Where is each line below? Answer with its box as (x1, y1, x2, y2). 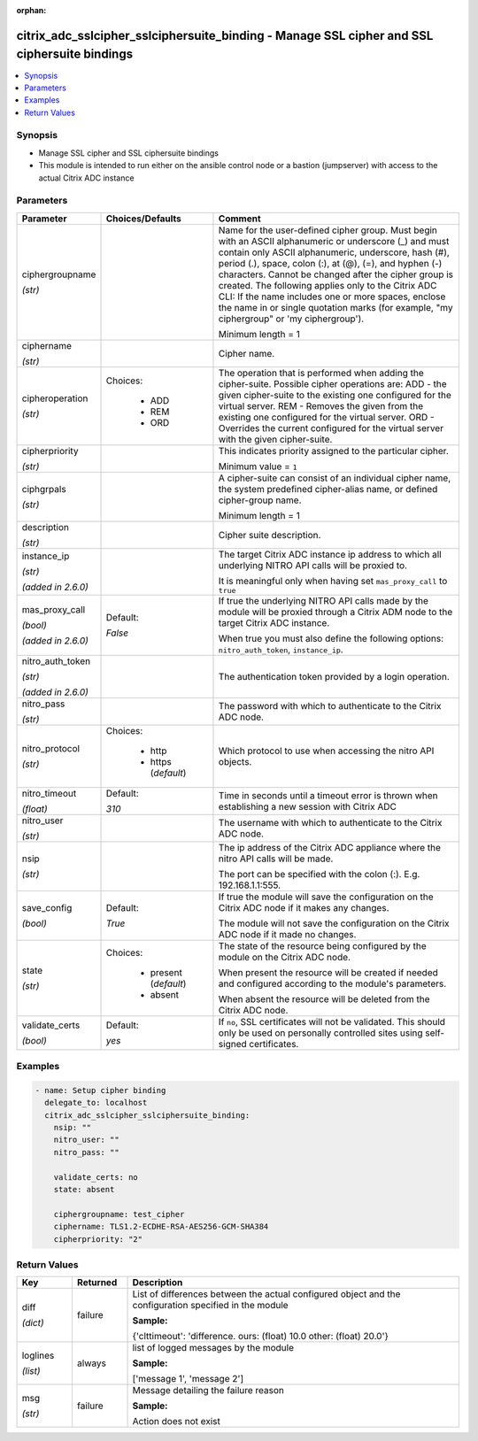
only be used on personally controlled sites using (218, 1027, 424, 1039)
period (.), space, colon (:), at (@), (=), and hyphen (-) (218, 257, 443, 269)
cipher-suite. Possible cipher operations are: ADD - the (218, 377, 447, 389)
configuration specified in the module (132, 1299, 289, 1312)
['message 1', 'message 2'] (132, 1373, 244, 1385)
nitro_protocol (21, 742, 80, 754)
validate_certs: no (53, 1172, 139, 1182)
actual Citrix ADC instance (38, 173, 135, 183)
